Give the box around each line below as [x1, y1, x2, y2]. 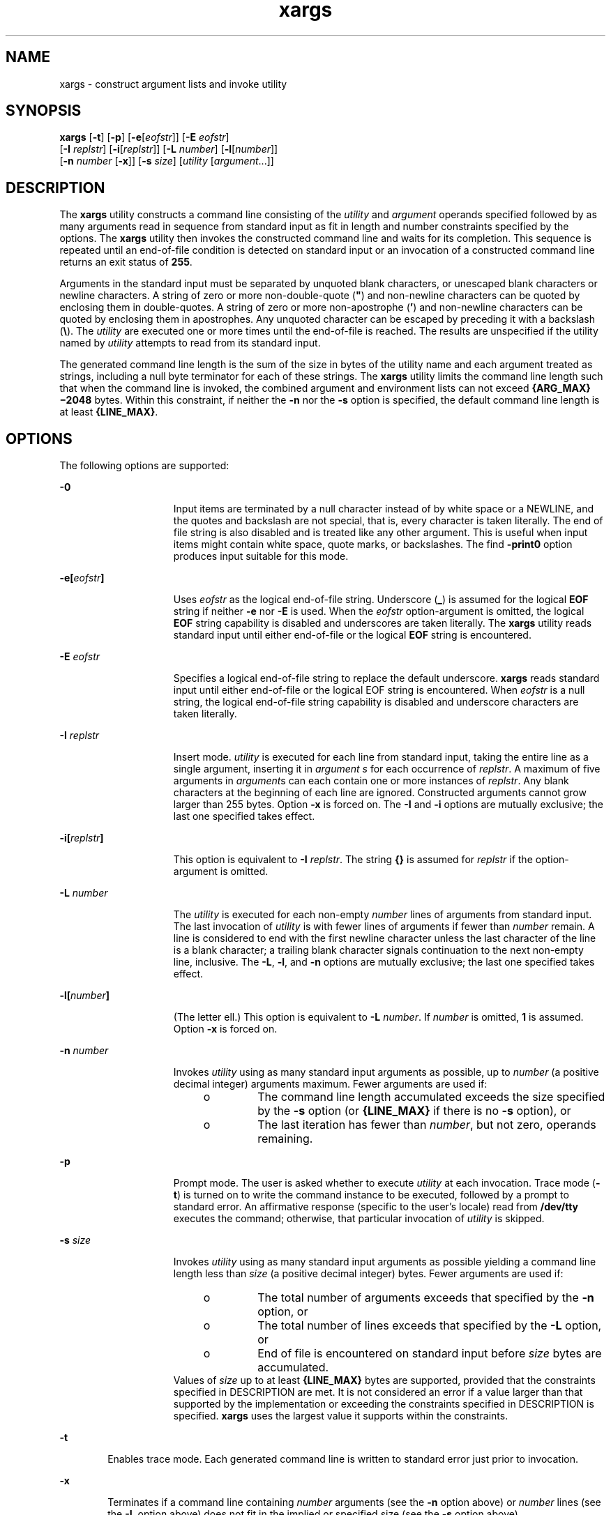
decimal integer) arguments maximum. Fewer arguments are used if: [173, 1078, 488, 1090]
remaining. [257, 1132, 313, 1146]
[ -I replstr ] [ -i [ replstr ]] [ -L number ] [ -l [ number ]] [59, 143, 278, 155]
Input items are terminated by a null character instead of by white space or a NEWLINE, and [173, 503, 594, 515]
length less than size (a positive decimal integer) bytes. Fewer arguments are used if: [173, 1267, 564, 1280]
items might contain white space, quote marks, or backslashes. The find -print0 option [173, 538, 573, 551]
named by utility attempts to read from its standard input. [59, 337, 321, 349]
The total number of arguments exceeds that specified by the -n [257, 1291, 594, 1305]
